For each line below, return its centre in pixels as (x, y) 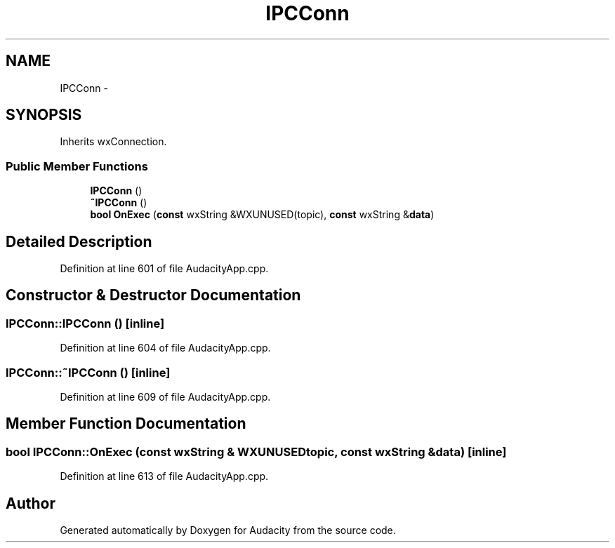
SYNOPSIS (44, 115)
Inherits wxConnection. (113, 142)
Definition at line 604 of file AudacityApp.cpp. (165, 348)
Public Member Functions (77, 166)
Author (31, 503)
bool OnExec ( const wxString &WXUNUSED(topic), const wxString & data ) (262, 215)
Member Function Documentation (126, 424)
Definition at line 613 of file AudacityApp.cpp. (164, 476)
